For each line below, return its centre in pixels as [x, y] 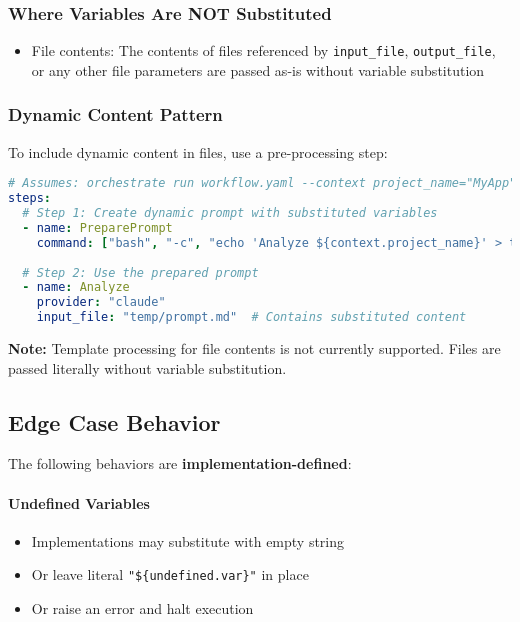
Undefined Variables [79, 502]
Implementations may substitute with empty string [188, 540]
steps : [29, 198]
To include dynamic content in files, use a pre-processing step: [198, 151]
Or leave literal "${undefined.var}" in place [170, 574]
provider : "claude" [101, 302]
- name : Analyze [76, 287]
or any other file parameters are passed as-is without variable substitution [258, 69]
